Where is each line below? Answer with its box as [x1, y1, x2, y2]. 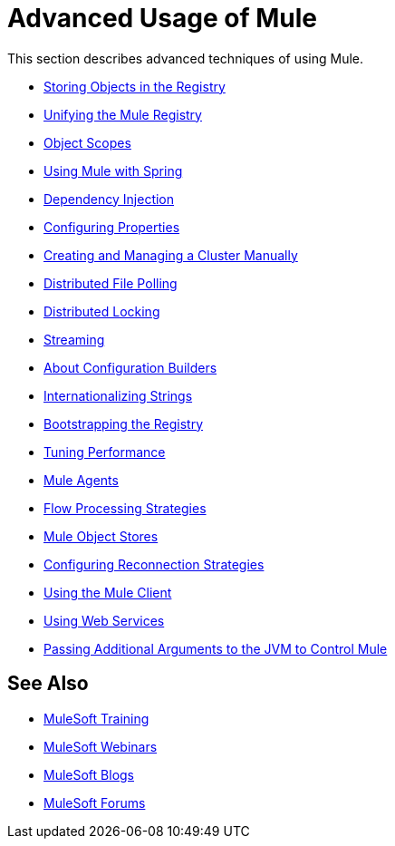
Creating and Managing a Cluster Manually [43, 247, 298, 263]
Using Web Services [43, 612, 165, 628]
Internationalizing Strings [43, 387, 193, 404]
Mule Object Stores [43, 528, 159, 544]
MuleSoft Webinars [43, 738, 158, 754]
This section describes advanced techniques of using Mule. [7, 50, 364, 66]
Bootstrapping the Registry [43, 415, 204, 432]
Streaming [43, 331, 105, 347]
